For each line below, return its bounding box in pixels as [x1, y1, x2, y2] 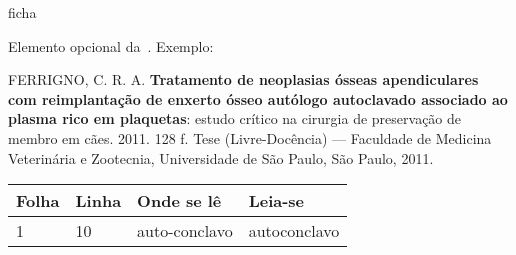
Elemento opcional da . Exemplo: [8, 35, 214, 56]
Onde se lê [137, 189, 222, 213]
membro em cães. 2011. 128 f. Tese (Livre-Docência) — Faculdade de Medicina [8, 127, 492, 148]
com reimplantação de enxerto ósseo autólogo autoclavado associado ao [8, 88, 508, 109]
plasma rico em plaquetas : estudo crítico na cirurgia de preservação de [8, 108, 462, 129]
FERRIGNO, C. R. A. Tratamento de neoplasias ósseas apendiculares [8, 69, 479, 90]
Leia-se [248, 189, 305, 213]
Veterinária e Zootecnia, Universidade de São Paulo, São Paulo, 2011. [8, 147, 434, 168]
